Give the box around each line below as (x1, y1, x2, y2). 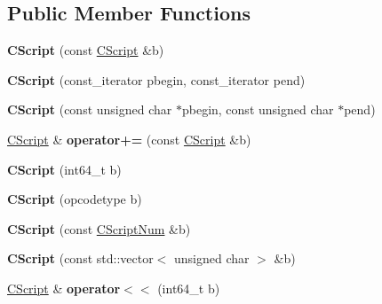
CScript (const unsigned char (7, 100, 172, 119)
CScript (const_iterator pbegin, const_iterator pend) (7, 70, 306, 89)
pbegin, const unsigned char (181, 100, 334, 119)
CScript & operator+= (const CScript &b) (7, 129, 251, 148)
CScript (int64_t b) (7, 160, 122, 178)
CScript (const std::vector (7, 249, 154, 268)
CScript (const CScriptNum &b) (7, 219, 191, 238)
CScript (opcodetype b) (7, 190, 142, 208)
